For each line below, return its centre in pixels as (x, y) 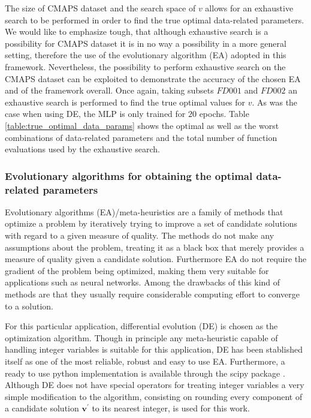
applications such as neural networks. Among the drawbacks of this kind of (143, 282)
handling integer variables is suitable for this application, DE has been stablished (154, 349)
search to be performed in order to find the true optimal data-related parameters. (155, 19)
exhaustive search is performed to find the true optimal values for (125, 102)
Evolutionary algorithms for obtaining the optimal (129, 175)
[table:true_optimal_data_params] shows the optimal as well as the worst (142, 125)
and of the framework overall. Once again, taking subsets (109, 90)
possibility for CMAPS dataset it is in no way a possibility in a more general (146, 43)
